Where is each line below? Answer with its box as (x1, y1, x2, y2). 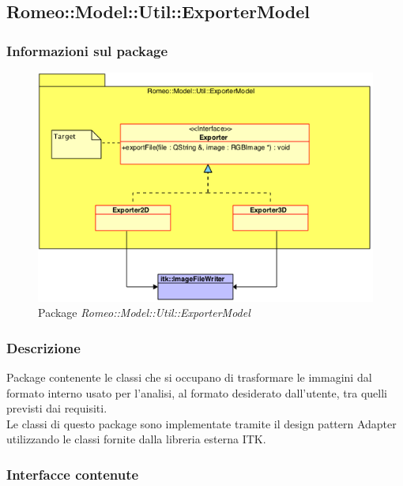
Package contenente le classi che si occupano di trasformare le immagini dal (6, 368, 372, 385)
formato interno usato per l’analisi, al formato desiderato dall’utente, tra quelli (6, 384, 387, 401)
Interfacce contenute (6, 464, 139, 484)
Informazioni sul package (6, 40, 168, 60)
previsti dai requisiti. (6, 400, 107, 416)
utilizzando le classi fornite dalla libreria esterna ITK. (6, 431, 266, 447)
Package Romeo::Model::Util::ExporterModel (38, 304, 250, 321)
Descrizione (6, 337, 81, 357)
